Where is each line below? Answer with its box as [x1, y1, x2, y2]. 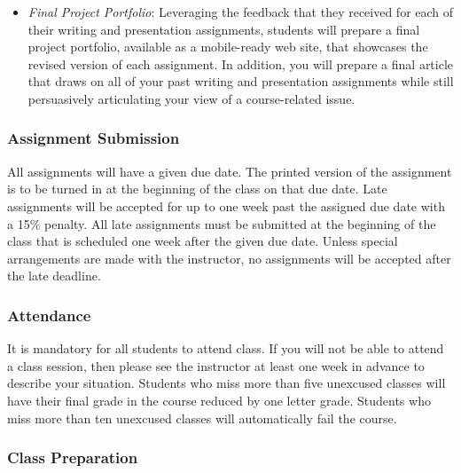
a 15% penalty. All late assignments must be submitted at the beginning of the [7, 214, 436, 233]
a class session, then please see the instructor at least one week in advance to [7, 356, 425, 374]
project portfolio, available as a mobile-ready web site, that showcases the [27, 37, 428, 56]
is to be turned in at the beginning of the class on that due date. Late [7, 179, 387, 198]
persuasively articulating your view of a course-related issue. [27, 89, 356, 107]
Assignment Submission [7, 127, 180, 149]
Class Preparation [7, 446, 138, 469]
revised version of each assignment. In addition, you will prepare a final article [27, 54, 454, 73]
